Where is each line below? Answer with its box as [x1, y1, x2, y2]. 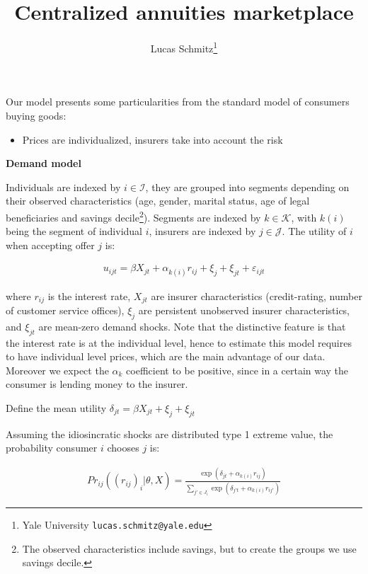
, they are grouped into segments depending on [145, 179, 350, 194]
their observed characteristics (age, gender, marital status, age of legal [6, 193, 310, 208]
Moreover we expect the [6, 362, 109, 377]
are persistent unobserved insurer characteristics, [138, 303, 350, 318]
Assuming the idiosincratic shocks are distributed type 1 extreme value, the [6, 426, 333, 441]
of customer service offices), [6, 303, 125, 318]
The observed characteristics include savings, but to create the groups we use [22, 541, 357, 556]
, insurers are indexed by [149, 224, 256, 239]
